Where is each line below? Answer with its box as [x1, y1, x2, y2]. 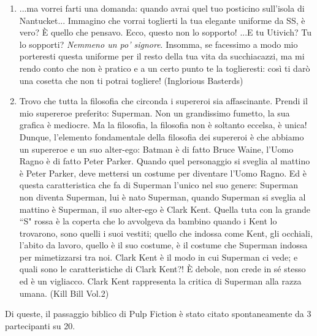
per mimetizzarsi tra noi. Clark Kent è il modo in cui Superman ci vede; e [19, 250, 298, 263]
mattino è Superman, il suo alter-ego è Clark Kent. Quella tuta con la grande [19, 202, 311, 215]
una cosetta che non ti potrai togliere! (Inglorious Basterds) [19, 74, 243, 86]
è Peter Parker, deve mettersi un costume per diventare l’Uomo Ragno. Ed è [19, 166, 307, 179]
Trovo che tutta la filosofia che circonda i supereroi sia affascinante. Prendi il [19, 94, 308, 107]
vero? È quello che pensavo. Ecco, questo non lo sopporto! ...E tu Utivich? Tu [19, 26, 311, 39]
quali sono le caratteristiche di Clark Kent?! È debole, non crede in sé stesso [19, 262, 306, 275]
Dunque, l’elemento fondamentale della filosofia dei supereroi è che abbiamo [19, 130, 304, 143]
